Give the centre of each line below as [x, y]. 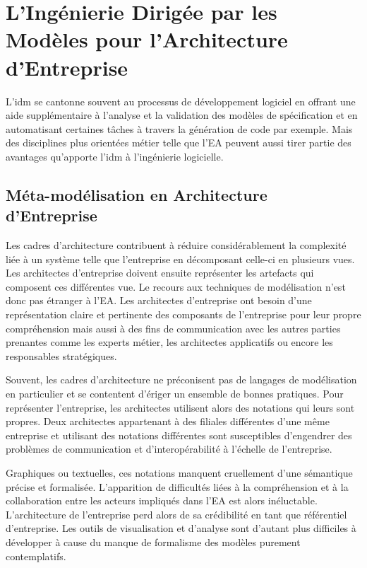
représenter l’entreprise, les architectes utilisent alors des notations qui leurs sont [180, 407]
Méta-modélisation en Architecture [137, 194]
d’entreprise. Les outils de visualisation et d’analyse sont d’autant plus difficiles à [181, 528]
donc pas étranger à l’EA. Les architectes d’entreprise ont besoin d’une [159, 300]
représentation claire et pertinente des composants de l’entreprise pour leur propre [183, 314]
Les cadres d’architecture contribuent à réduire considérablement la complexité [176, 245]
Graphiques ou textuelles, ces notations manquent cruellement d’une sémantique [179, 472]
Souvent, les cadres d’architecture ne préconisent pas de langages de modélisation [181, 379]
